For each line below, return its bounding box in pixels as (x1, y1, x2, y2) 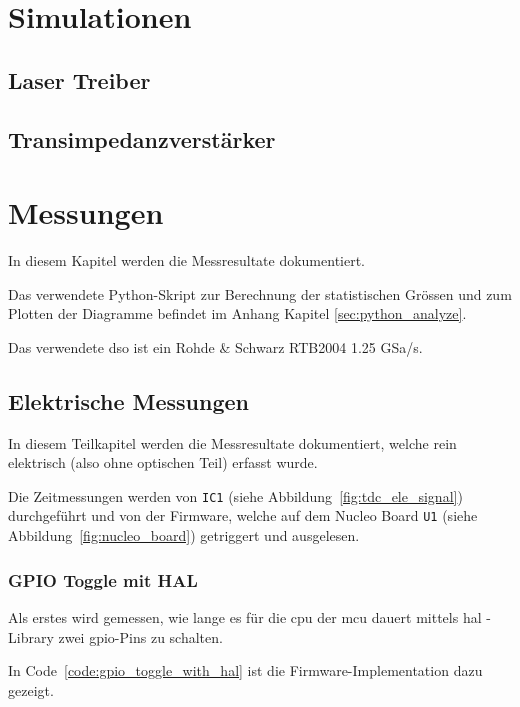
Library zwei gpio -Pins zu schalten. (8, 626, 223, 647)
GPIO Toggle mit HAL (8, 567, 198, 592)
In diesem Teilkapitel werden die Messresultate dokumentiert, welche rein (8, 432, 457, 453)
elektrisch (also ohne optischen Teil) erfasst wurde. (8, 452, 318, 473)
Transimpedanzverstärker (8, 123, 276, 154)
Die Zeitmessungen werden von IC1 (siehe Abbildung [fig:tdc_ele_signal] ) (8, 485, 463, 506)
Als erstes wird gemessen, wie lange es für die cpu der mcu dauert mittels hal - (8, 606, 491, 627)
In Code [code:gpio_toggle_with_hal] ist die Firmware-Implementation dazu (8, 660, 483, 681)
